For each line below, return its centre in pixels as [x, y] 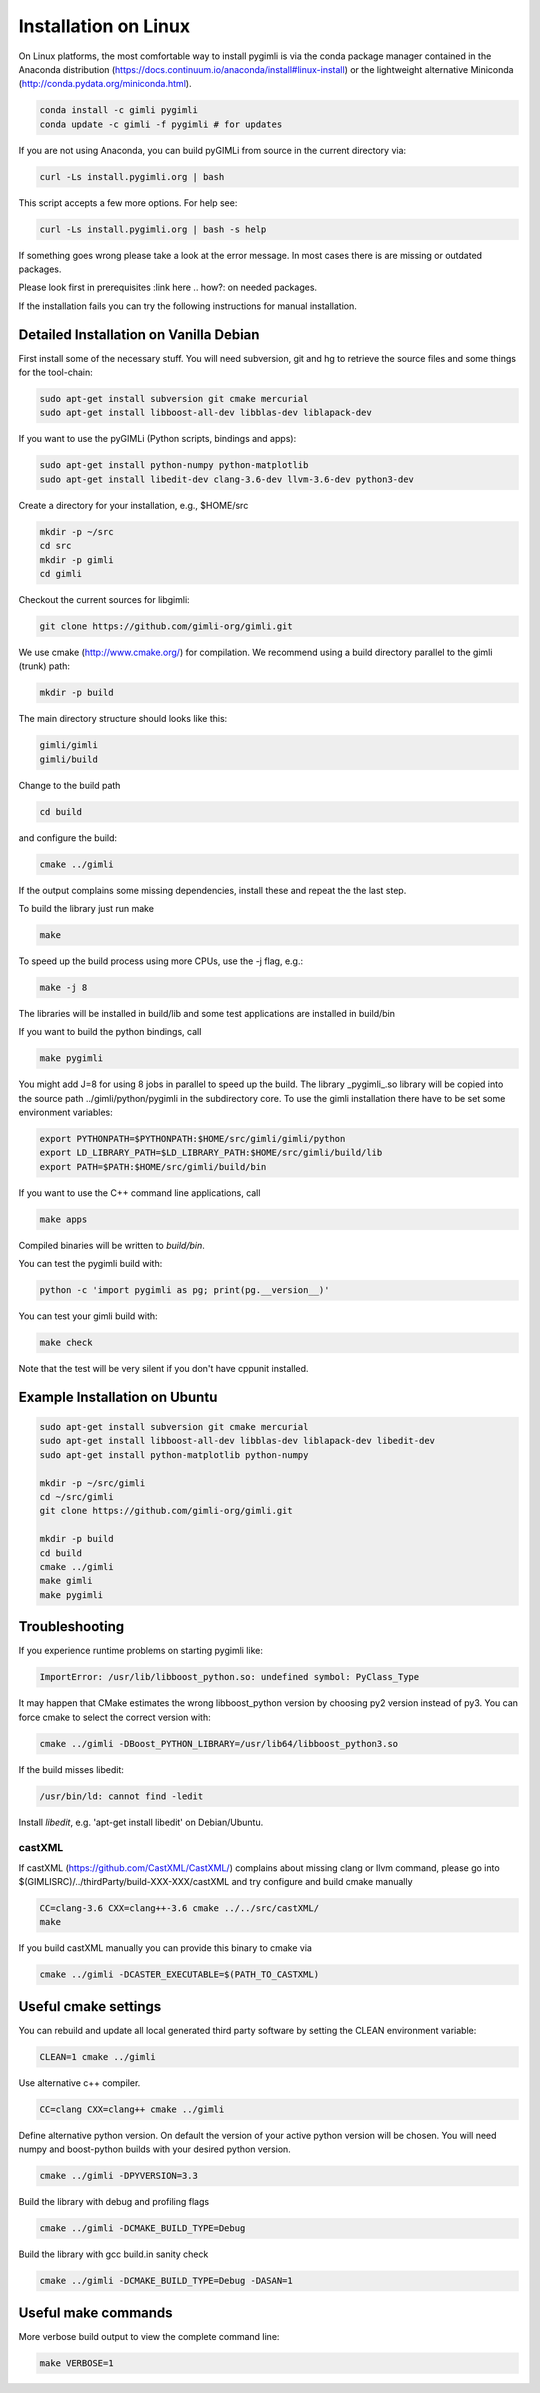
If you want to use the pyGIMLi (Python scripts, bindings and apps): [157, 439]
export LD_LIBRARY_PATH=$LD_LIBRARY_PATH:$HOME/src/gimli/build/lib [211, 1153]
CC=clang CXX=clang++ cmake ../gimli [132, 2109]
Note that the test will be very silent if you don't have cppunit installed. [163, 1369]
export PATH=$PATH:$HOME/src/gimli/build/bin [153, 1166]
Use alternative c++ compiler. [79, 2082]
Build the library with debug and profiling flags [114, 2202]
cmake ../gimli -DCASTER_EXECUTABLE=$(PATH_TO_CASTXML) [179, 1974]
